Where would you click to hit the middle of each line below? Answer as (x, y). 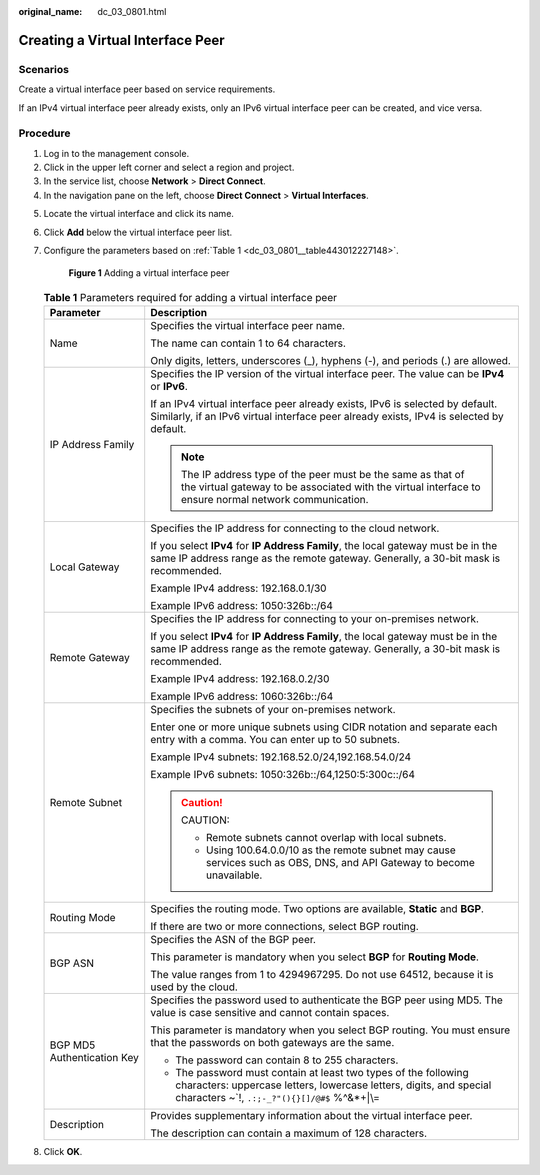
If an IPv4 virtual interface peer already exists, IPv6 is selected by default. (324, 404)
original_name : (50, 11)
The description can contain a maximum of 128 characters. (289, 1133)
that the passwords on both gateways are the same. (272, 1043)
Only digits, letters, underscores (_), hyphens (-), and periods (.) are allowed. (331, 361)
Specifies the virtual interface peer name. (247, 326)
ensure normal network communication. (274, 500)
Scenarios (44, 69)
